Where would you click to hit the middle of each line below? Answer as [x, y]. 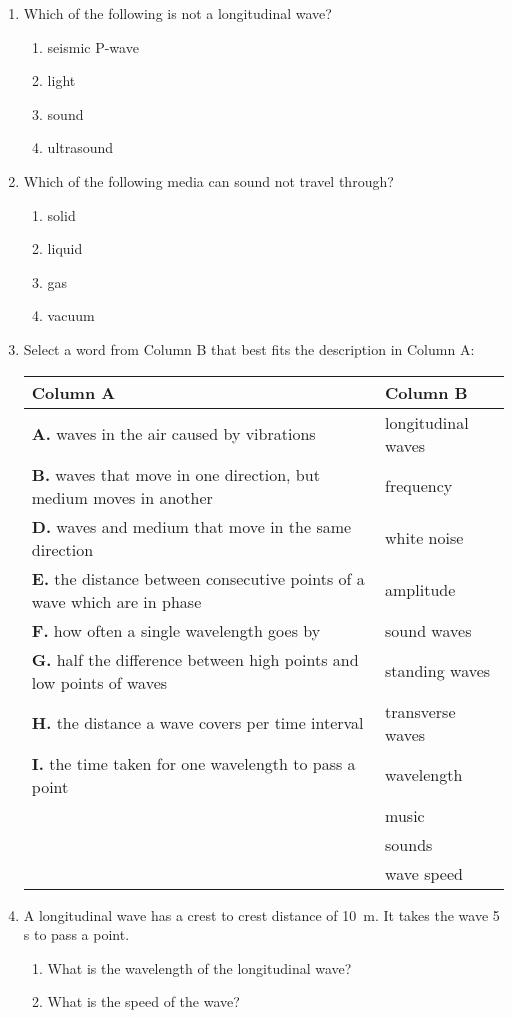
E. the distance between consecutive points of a [198, 578]
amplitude [420, 590]
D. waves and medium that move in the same [191, 526]
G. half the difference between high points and [195, 659]
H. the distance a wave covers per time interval [197, 723]
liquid [65, 248]
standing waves [438, 671]
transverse [420, 711]
